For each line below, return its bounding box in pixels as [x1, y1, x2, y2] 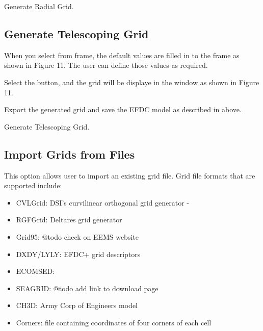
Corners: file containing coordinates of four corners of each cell [16, 317, 212, 327]
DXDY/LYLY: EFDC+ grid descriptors [16, 248, 141, 259]
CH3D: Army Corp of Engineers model [16, 300, 138, 311]
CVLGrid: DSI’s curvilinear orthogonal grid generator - [16, 197, 190, 208]
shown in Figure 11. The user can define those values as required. [4, 60, 208, 70]
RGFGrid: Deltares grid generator [16, 214, 122, 225]
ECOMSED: [16, 266, 55, 276]
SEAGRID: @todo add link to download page [16, 283, 159, 293]
